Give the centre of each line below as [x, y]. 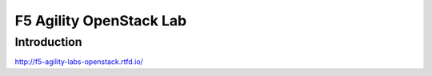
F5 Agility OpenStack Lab [101, 21]
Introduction [48, 42]
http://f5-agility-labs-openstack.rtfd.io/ [79, 62]
